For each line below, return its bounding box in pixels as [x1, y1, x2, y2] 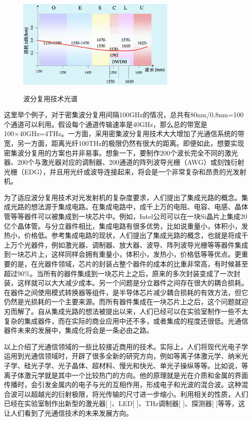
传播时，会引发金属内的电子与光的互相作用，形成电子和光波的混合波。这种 [4, 379, 241, 390]
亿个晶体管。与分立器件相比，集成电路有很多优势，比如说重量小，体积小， [4, 220, 241, 231]
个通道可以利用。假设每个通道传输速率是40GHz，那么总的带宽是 [4, 119, 207, 129]
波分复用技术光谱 [23, 93, 78, 103]
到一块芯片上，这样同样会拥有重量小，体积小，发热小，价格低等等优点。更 [4, 249, 241, 259]
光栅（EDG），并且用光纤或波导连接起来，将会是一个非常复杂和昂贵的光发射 [4, 166, 247, 176]
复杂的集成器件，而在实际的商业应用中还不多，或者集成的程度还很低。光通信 [4, 315, 248, 326]
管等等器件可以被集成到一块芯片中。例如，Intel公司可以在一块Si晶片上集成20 [4, 211, 247, 221]
